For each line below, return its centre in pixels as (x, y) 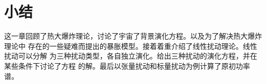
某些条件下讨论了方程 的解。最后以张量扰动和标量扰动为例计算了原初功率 (127, 65)
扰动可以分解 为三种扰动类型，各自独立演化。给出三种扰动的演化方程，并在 (131, 56)
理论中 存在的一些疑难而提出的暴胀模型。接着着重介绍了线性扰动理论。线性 (131, 46)
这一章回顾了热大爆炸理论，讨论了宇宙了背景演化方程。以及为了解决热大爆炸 (133, 36)
